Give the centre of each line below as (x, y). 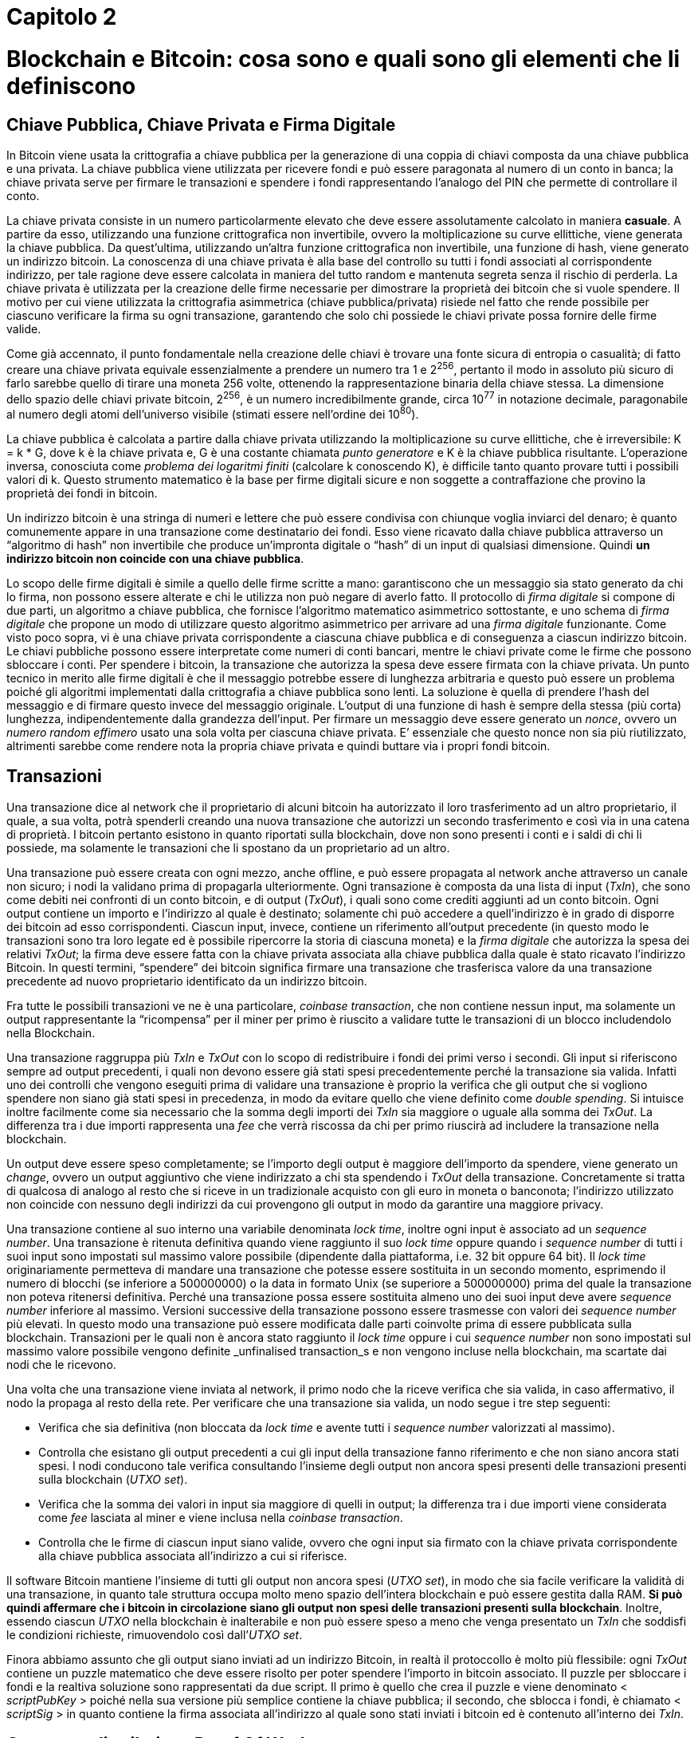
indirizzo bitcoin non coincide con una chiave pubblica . (155, 558)
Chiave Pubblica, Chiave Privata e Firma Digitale (201, 124)
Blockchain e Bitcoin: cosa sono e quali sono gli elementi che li (343, 59)
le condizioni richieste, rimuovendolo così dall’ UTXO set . (155, 1634)
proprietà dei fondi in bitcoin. (82, 493)
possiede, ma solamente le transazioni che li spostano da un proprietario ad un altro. (228, 847)
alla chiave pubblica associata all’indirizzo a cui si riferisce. (193, 1555)
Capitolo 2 (62, 17)
